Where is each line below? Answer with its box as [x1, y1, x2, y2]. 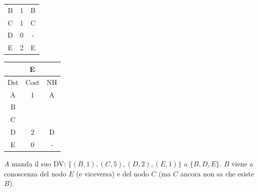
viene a [231, 158, 253, 169]
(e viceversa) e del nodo [76, 168, 149, 178]
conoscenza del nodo [4, 168, 67, 178]
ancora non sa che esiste [180, 168, 254, 178]
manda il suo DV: [12, 158, 66, 169]
